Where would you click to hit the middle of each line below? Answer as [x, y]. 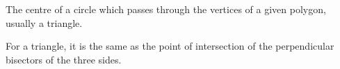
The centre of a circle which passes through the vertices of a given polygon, [166, 9]
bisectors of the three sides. [64, 59]
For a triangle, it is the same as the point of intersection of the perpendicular [170, 46]
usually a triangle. [44, 22]
